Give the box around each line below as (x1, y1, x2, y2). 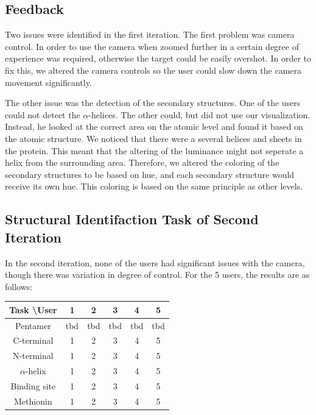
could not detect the (5, 108, 80, 121)
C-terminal (13, 334, 54, 347)
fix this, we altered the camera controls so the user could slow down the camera (5, 63, 302, 76)
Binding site (10, 380, 56, 392)
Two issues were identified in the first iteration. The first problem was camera (5, 28, 295, 41)
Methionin (14, 394, 52, 407)
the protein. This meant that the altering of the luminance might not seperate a (5, 144, 304, 157)
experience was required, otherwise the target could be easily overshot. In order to (5, 52, 312, 65)
